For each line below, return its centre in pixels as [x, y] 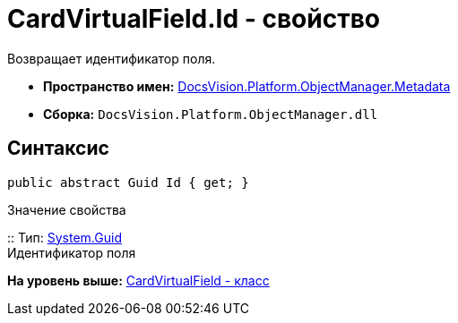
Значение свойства [67, 209]
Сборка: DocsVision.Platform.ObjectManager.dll [211, 114]
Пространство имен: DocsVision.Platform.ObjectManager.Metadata [247, 86]
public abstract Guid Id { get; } [128, 182]
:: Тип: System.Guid [65, 237]
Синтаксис [58, 149]
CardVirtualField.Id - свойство [194, 19]
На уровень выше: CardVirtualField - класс [138, 280]
